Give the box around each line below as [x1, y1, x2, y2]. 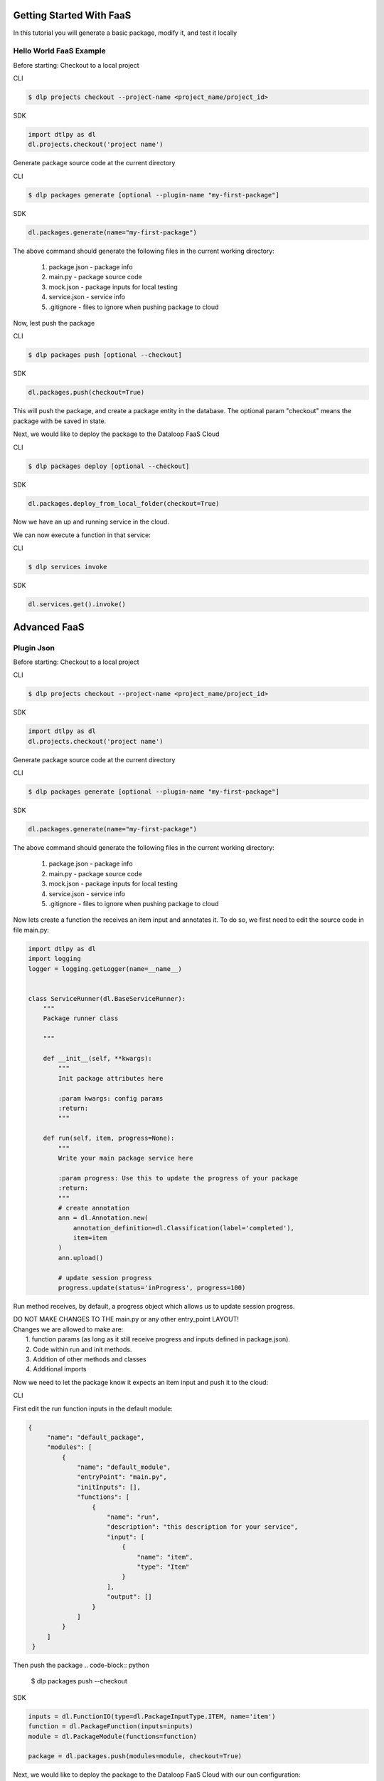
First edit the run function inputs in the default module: [13, 1404, 174, 1413]
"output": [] [107, 1593, 152, 1601]
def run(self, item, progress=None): [43, 1134, 175, 1143]
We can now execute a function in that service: [13, 531, 151, 539]
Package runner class [43, 1014, 119, 1022]
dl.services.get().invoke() [28, 601, 126, 608]
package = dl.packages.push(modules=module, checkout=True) [28, 1753, 242, 1760]
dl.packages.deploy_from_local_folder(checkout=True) [28, 499, 220, 507]
